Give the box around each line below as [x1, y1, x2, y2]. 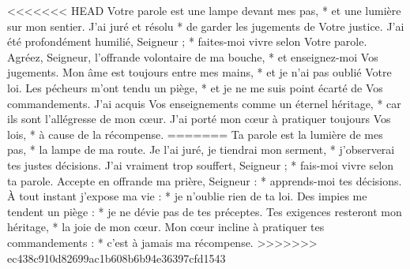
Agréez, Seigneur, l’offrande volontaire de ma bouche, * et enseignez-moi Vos [7, 48, 378, 65]
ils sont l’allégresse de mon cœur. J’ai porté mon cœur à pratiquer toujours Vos [7, 110, 391, 127]
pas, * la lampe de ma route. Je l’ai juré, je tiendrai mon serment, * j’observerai [7, 141, 395, 158]
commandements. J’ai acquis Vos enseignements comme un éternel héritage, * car [7, 95, 401, 111]
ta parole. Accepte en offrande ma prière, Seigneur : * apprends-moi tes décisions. [7, 172, 402, 189]
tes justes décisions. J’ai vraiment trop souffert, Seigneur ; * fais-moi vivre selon [7, 156, 394, 173]
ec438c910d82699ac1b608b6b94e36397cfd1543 [7, 249, 226, 266]
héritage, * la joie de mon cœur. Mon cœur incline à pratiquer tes [7, 219, 325, 235]
